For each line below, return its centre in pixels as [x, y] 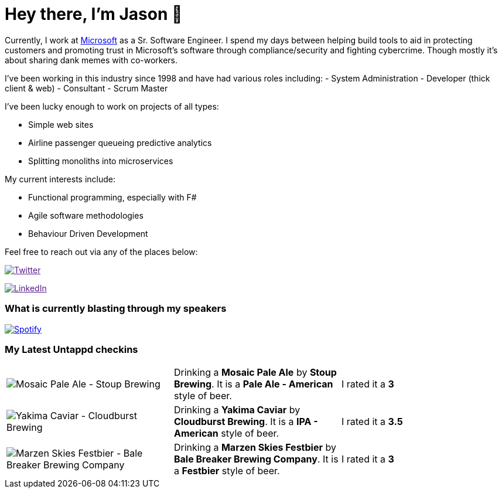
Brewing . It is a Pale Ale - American [253, 384]
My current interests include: [60, 179]
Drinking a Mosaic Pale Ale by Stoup [255, 373]
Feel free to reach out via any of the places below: [101, 251]
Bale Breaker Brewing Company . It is [256, 459]
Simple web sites [61, 124]
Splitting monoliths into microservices [101, 161]
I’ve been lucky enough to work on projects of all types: [112, 106]
